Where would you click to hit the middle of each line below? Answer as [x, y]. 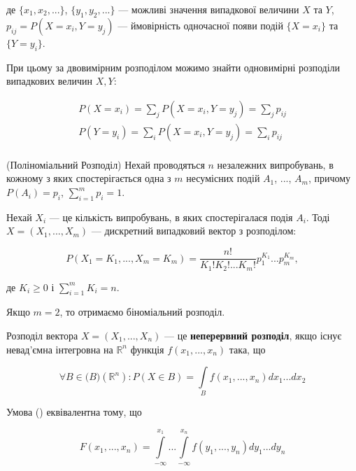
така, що [247, 349]
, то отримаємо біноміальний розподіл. [142, 312]
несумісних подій [223, 178]
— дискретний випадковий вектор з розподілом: [194, 231]
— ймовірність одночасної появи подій [200, 25]
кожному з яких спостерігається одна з [89, 178]
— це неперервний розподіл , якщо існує [253, 335]
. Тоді [318, 217]
